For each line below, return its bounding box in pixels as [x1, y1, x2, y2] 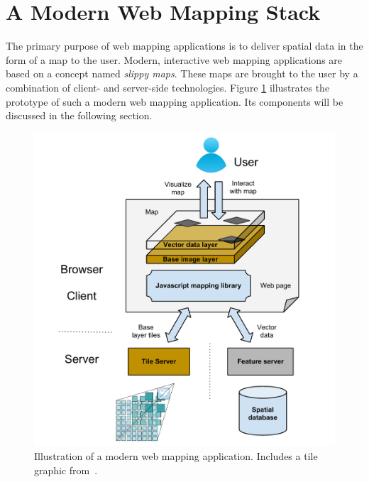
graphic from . [34, 462, 98, 477]
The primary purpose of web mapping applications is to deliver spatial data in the [6, 38, 363, 53]
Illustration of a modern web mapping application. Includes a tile [34, 448, 318, 463]
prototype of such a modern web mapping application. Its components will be [6, 94, 343, 109]
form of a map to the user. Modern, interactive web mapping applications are [6, 52, 343, 67]
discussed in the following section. [6, 108, 153, 123]
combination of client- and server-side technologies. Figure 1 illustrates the [6, 80, 330, 94]
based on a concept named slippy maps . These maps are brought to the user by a [6, 66, 358, 81]
